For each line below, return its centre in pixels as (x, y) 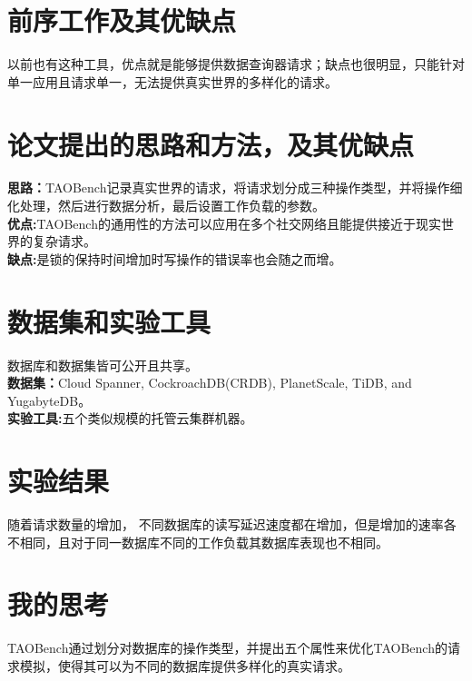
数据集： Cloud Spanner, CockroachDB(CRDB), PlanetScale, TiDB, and (210, 383)
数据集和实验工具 (109, 321)
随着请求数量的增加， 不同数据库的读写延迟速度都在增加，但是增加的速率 (226, 524)
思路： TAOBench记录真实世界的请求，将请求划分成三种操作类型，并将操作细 (235, 188)
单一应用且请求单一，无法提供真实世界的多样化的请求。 (172, 81)
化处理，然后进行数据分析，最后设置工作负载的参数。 (166, 206)
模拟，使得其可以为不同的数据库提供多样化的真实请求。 (185, 665)
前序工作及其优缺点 (122, 20)
